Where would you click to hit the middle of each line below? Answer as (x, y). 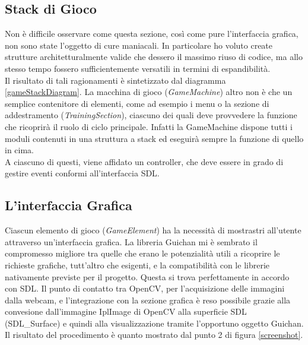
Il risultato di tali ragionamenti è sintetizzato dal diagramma (115, 80)
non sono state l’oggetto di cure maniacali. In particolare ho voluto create (139, 45)
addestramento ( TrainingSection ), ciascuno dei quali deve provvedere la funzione (151, 115)
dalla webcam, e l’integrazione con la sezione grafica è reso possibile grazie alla (148, 300)
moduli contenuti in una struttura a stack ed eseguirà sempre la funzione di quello (154, 138)
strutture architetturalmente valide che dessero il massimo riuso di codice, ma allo (154, 57)
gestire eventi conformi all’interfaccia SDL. (82, 173)
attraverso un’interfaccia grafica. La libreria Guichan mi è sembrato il (131, 241)
